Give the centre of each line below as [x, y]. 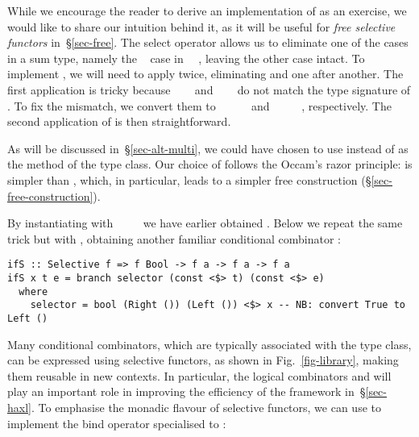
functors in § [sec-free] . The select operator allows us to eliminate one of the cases [208, 42]
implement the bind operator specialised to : [117, 423]
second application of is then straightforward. [119, 121]
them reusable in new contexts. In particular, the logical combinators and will [199, 375]
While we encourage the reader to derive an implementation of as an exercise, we [207, 10]
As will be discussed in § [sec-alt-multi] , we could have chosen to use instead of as [208, 148]
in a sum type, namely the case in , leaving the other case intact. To [186, 58]
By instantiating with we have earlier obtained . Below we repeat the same [205, 223]
